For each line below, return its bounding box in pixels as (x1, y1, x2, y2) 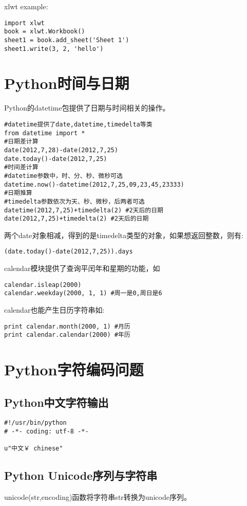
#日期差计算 (4, 138, 39, 146)
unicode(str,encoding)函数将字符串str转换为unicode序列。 (4, 492, 191, 502)
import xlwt (4, 19, 45, 27)
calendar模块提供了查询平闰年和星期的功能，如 (4, 263, 160, 274)
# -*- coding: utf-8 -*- (4, 428, 89, 436)
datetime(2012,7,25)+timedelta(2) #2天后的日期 (4, 206, 164, 214)
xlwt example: (4, 1, 48, 11)
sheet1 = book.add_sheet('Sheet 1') (4, 36, 129, 44)
